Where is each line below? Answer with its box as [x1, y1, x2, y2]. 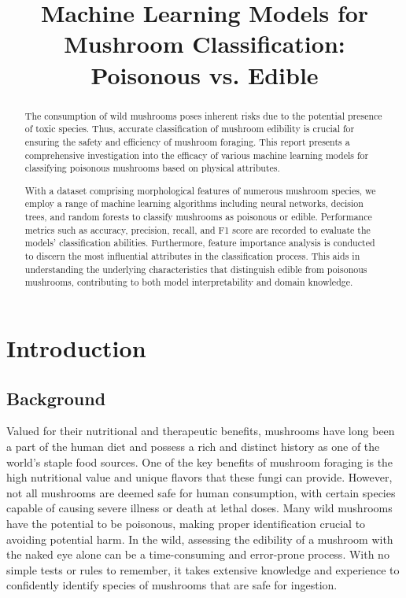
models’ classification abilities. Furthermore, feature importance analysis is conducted [24, 236, 375, 249]
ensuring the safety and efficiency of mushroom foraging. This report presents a [24, 135, 350, 148]
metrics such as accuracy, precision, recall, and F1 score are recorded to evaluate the [24, 223, 371, 236]
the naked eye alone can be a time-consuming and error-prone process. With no [6, 546, 389, 563]
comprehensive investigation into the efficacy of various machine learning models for [24, 148, 369, 161]
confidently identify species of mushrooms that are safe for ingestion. [6, 577, 338, 593]
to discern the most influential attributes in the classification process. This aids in [24, 249, 360, 262]
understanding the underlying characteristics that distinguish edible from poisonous [24, 262, 367, 275]
